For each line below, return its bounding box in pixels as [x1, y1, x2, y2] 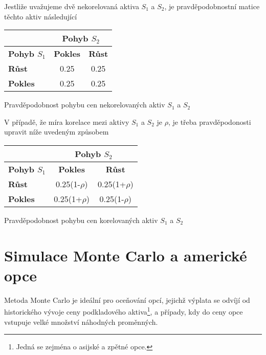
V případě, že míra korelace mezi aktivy [4, 116, 129, 127]
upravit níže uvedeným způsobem [4, 126, 109, 137]
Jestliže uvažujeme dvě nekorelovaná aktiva [4, 1, 139, 11]
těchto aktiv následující [4, 11, 77, 21]
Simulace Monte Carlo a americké [4, 245, 247, 265]
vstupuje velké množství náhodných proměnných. [4, 316, 158, 327]
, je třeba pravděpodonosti [168, 116, 251, 127]
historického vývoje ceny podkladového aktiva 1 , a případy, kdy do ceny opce [4, 305, 243, 317]
